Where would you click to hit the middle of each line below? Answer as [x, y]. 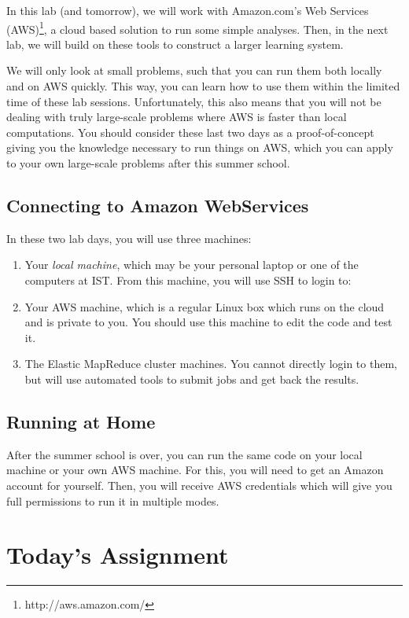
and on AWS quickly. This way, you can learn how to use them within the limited [203, 86]
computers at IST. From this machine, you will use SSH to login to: [188, 280]
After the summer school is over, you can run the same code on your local [184, 454]
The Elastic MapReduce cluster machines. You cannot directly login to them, [211, 364]
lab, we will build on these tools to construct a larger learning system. [175, 44]
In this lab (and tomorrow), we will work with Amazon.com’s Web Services [188, 10]
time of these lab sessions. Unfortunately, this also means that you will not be [194, 101]
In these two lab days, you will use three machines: [129, 238]
